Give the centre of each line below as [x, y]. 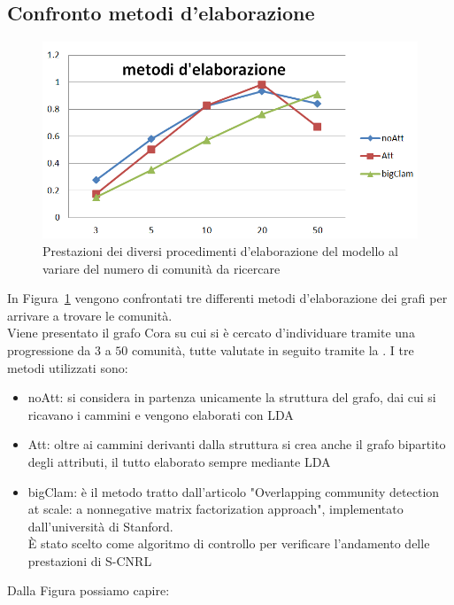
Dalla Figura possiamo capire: [88, 590]
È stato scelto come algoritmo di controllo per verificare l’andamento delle [229, 543]
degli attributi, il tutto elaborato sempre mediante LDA [179, 461]
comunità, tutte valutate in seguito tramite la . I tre [273, 349]
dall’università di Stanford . [100, 526]
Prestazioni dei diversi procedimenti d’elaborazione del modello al [220, 250]
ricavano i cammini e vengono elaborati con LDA [161, 414]
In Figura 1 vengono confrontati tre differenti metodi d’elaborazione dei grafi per [227, 298]
